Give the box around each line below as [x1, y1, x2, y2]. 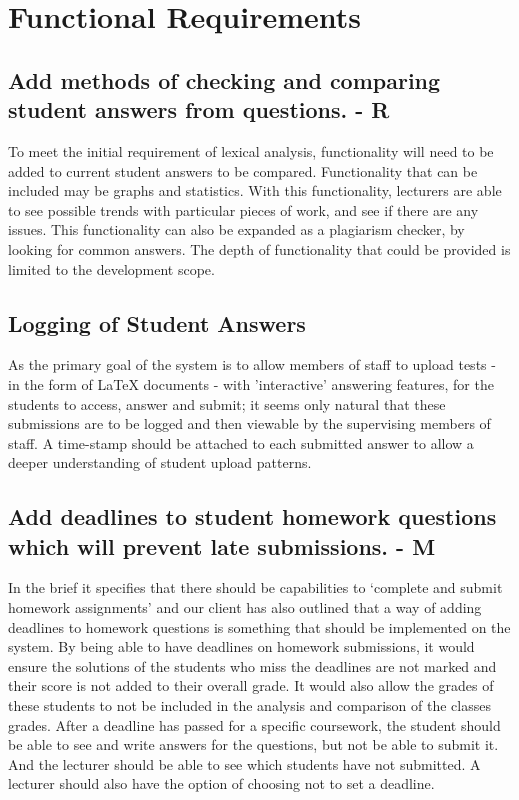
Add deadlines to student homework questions [8, 501, 497, 532]
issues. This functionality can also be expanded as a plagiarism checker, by [8, 219, 465, 240]
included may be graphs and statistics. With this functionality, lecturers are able [8, 180, 502, 201]
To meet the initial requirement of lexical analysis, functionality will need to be [8, 140, 494, 161]
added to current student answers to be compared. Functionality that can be [8, 160, 478, 181]
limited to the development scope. [8, 258, 215, 279]
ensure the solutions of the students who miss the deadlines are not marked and [8, 655, 497, 676]
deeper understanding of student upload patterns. [8, 452, 312, 473]
